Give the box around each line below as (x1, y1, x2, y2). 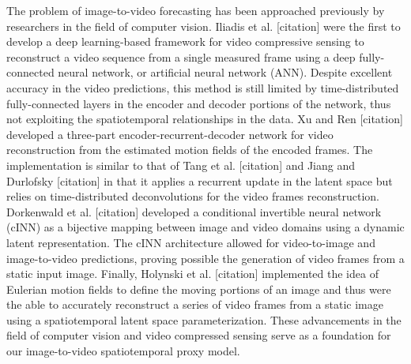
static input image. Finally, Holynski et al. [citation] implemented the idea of (6, 265, 379, 282)
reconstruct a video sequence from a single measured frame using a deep (6, 48, 356, 65)
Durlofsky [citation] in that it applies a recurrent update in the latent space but (6, 172, 393, 189)
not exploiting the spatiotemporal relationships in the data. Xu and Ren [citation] (6, 111, 403, 127)
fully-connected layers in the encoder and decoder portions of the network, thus (6, 95, 391, 111)
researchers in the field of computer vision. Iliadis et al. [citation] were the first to (6, 17, 401, 34)
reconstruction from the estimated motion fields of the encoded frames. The (6, 141, 373, 158)
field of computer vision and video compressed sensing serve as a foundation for (6, 327, 391, 343)
